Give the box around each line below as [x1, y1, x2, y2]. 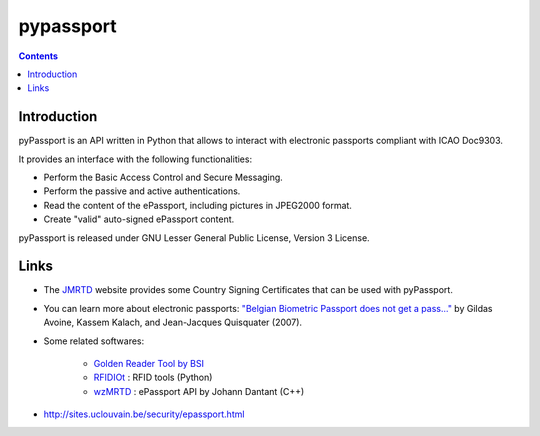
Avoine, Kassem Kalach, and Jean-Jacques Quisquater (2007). [43, 316, 303, 329]
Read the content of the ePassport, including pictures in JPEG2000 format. [43, 199, 352, 211]
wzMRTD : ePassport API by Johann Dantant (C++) [93, 385, 305, 397]
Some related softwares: [43, 335, 145, 347]
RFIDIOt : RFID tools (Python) [93, 371, 213, 384]
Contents [18, 50, 59, 62]
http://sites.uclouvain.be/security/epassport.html [43, 408, 245, 420]
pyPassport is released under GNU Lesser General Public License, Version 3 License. [18, 231, 370, 244]
